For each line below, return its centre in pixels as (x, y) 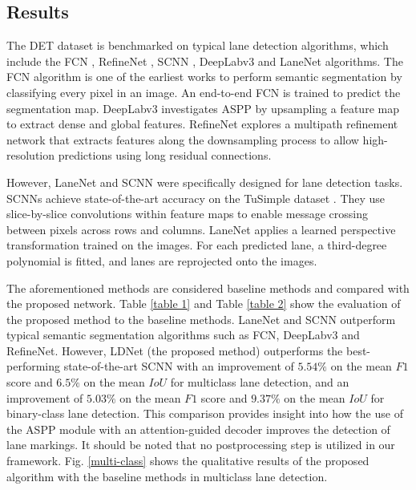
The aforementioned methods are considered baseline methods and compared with (208, 288)
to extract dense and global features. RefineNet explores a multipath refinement (202, 124)
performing (33, 366)
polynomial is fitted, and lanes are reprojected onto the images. (162, 260)
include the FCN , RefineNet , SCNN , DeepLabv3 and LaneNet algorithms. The (205, 61)
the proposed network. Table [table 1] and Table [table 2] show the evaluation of (204, 304)
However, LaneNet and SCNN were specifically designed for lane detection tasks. (205, 182)
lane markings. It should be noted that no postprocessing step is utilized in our (201, 445)
